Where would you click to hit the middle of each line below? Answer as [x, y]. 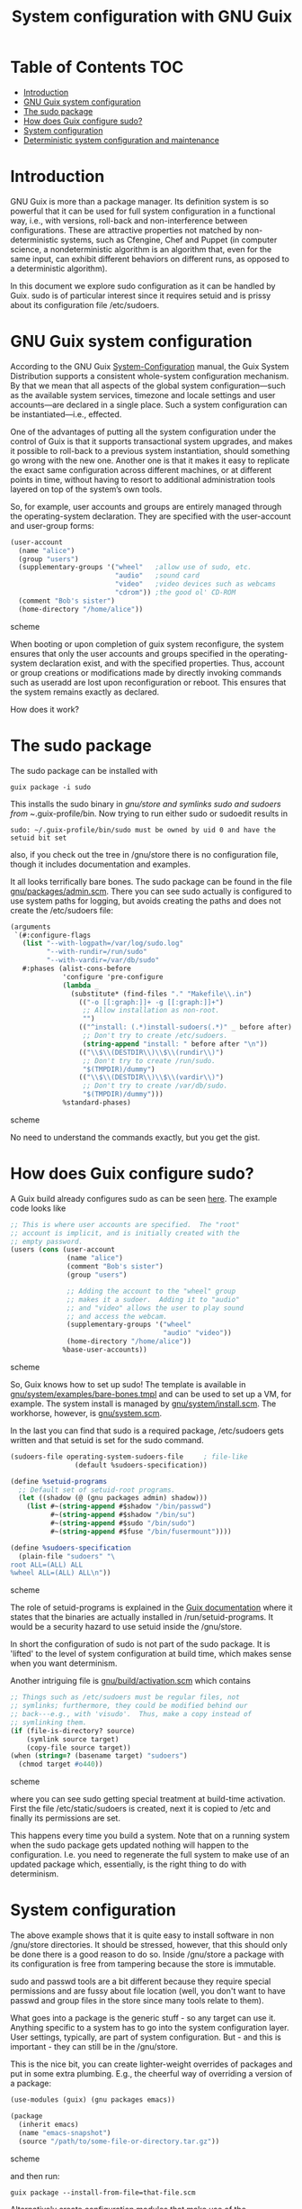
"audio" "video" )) [197, 1333]
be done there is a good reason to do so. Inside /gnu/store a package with [147, 1954]
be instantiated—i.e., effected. [66, 414]
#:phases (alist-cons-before [76, 968]
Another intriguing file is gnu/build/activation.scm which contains [130, 1681]
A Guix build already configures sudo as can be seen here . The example [144, 1198]
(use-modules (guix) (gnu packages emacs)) [93, 2100]
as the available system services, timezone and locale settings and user [143, 395]
